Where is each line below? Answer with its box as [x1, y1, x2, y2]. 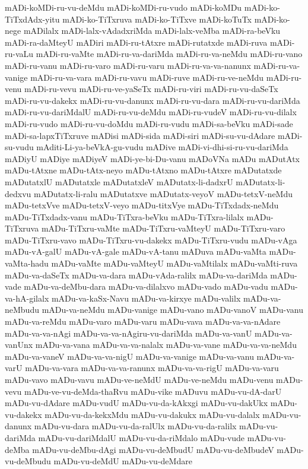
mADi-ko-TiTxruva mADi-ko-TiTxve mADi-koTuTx [62, 12, 252, 25]
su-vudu [5, 141, 34, 153]
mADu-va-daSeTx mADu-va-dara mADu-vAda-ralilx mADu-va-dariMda [5, 268, 268, 281]
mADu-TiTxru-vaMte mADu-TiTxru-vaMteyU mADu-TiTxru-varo [41, 222, 285, 235]
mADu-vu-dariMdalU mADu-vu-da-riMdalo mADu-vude [38, 431, 245, 443]
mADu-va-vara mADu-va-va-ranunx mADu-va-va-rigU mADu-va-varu [25, 362, 279, 374]
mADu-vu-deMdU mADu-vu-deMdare [53, 455, 192, 467]
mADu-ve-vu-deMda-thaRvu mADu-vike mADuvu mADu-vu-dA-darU [24, 385, 282, 397]
